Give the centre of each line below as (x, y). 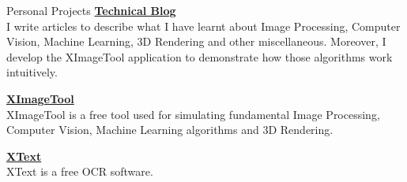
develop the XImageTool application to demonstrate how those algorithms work (200, 56)
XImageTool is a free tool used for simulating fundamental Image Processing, (193, 114)
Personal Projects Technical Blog (91, 10)
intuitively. (32, 72)
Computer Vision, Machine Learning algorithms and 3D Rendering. (170, 130)
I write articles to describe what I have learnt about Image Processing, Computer (203, 26)
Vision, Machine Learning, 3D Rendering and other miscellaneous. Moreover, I (196, 41)
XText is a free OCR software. (80, 171)
